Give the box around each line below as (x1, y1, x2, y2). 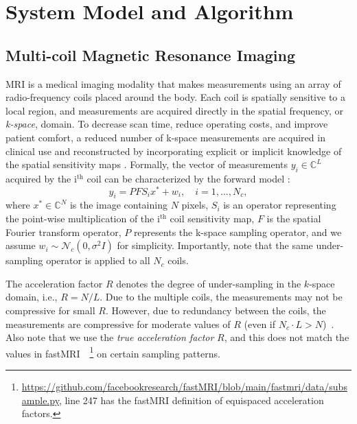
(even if (244, 316, 276, 331)
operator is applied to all (46, 253, 150, 268)
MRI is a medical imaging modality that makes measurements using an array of (5, 76, 341, 91)
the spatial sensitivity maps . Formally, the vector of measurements (5, 157, 288, 172)
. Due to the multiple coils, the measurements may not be (100, 290, 343, 304)
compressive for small (5, 303, 95, 317)
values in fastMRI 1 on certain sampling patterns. (5, 344, 220, 360)
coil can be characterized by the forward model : (87, 171, 290, 185)
